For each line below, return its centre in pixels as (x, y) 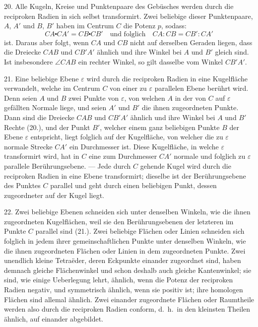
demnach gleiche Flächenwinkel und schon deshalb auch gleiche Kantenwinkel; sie (128, 270)
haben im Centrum (85, 26)
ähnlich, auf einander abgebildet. (54, 318)
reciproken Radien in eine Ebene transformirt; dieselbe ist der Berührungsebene (125, 175)
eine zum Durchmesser (123, 156)
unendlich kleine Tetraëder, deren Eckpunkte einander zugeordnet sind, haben (123, 260)
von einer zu (128, 88)
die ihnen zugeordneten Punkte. (190, 107)
